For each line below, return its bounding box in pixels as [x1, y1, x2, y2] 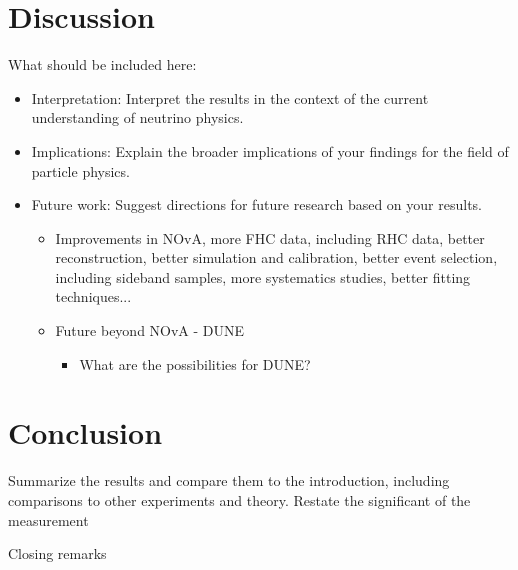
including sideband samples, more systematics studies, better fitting [55, 266, 471, 287]
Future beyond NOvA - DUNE [55, 320, 245, 341]
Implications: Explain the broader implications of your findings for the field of [31, 140, 509, 161]
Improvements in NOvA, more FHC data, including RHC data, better [55, 227, 485, 248]
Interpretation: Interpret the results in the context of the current [31, 87, 429, 108]
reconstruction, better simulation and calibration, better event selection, [55, 247, 498, 268]
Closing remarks [8, 543, 107, 564]
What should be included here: [8, 54, 197, 75]
